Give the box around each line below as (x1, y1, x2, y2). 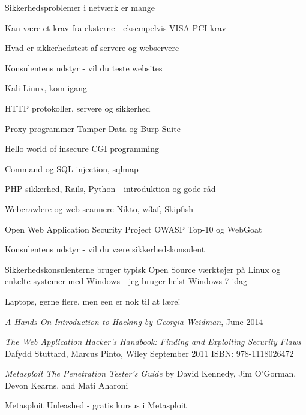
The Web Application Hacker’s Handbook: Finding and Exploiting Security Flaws (5, 335, 301, 348)
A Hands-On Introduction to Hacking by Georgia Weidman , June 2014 (5, 315, 263, 327)
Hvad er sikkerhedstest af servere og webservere (5, 41, 179, 54)
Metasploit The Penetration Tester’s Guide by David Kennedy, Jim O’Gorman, (5, 367, 296, 380)
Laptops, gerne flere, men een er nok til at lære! (5, 294, 181, 307)
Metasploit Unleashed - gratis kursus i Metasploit (5, 399, 187, 411)
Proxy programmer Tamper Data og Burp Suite (5, 122, 181, 134)
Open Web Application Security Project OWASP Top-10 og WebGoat (5, 222, 262, 235)
